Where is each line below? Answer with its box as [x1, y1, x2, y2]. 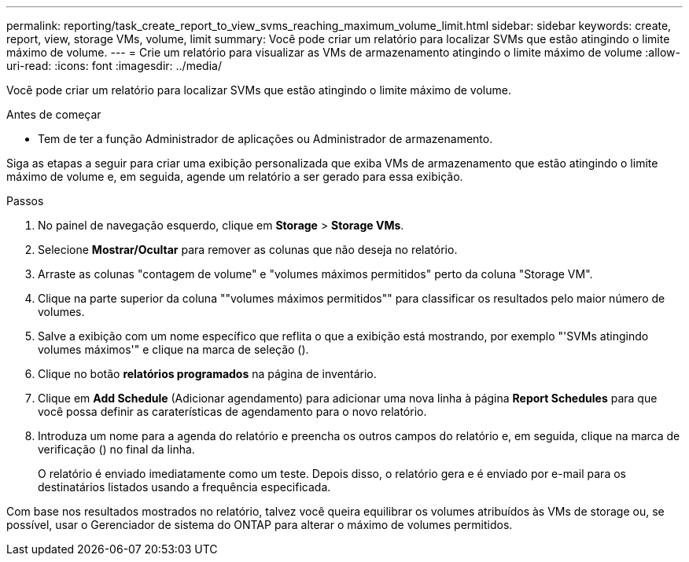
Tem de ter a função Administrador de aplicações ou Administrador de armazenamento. [38, 132, 493, 145]
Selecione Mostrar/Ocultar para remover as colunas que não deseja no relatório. [38, 243, 458, 256]
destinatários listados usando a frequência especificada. [38, 480, 331, 494]
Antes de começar [6, 108, 101, 121]
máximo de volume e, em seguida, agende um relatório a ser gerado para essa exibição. [6, 170, 463, 183]
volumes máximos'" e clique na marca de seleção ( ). [38, 343, 309, 356]
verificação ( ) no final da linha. [38, 443, 195, 456]
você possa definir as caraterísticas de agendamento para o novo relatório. [38, 405, 427, 418]
